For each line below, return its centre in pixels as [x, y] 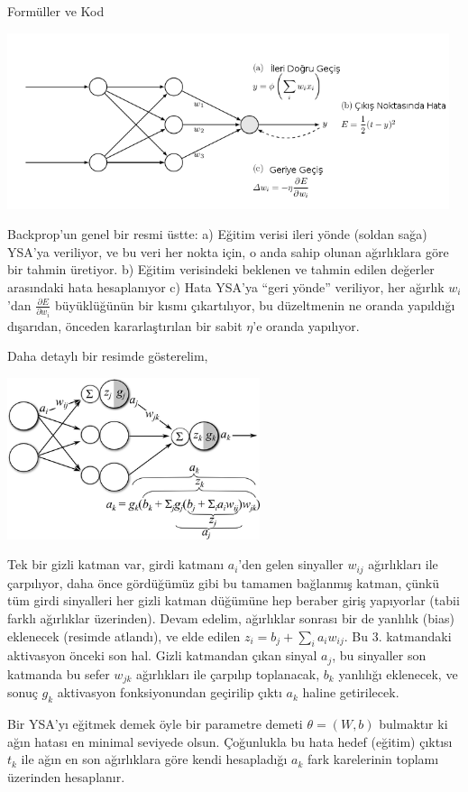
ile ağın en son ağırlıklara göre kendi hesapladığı [154, 759]
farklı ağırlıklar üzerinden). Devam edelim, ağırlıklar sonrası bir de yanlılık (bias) [231, 618]
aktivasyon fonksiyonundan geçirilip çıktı [170, 692]
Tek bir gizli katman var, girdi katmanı [116, 564]
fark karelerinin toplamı [373, 759]
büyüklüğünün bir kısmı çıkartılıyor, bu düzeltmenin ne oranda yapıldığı [255, 304]
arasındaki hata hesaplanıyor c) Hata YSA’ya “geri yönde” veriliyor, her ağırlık [226, 287]
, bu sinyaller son [379, 655]
